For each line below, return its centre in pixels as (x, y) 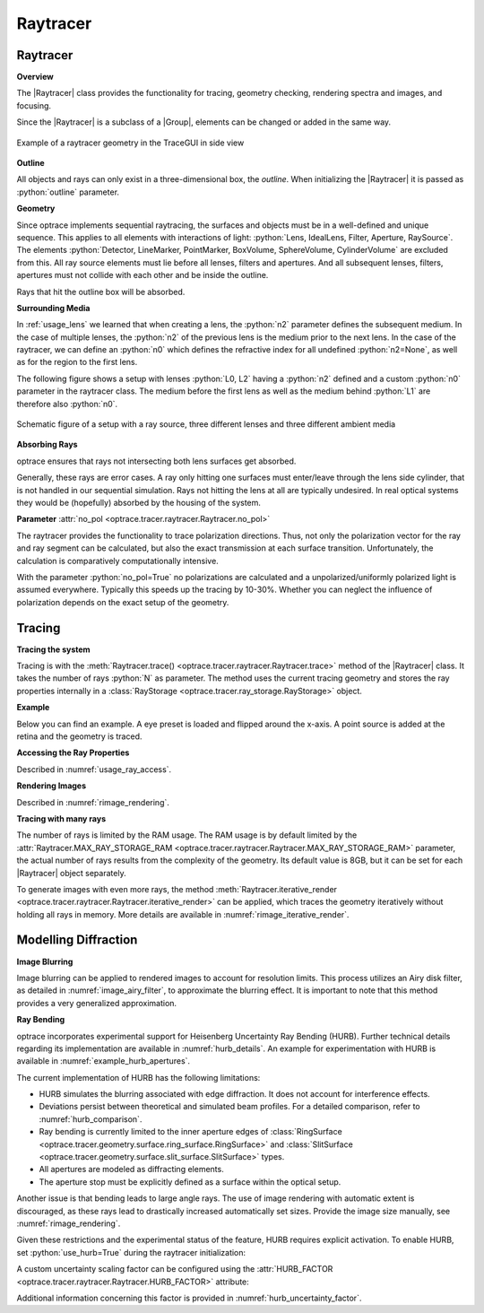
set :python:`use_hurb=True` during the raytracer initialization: (131, 1252)
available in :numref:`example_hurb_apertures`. (104, 1061)
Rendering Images (52, 786)
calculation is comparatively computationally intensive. (117, 561)
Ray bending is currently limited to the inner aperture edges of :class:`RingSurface (190, 1132)
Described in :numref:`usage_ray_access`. (94, 769)
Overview (35, 77)
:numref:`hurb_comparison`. (91, 1119)
